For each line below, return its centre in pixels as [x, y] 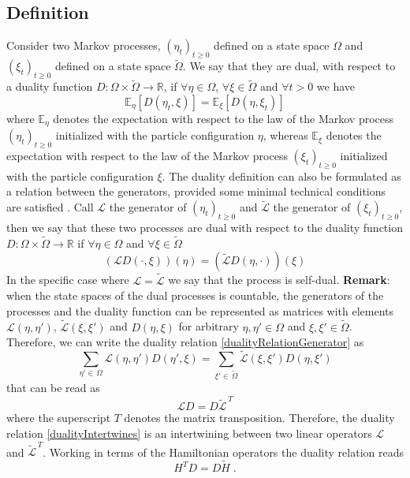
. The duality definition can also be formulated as [281, 176]
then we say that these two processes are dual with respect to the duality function [205, 228]
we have [336, 86]
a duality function [50, 86]
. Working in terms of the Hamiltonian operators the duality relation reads [223, 452]
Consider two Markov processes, [84, 45]
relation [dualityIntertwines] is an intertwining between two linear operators [189, 433]
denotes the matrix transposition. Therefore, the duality [259, 418]
